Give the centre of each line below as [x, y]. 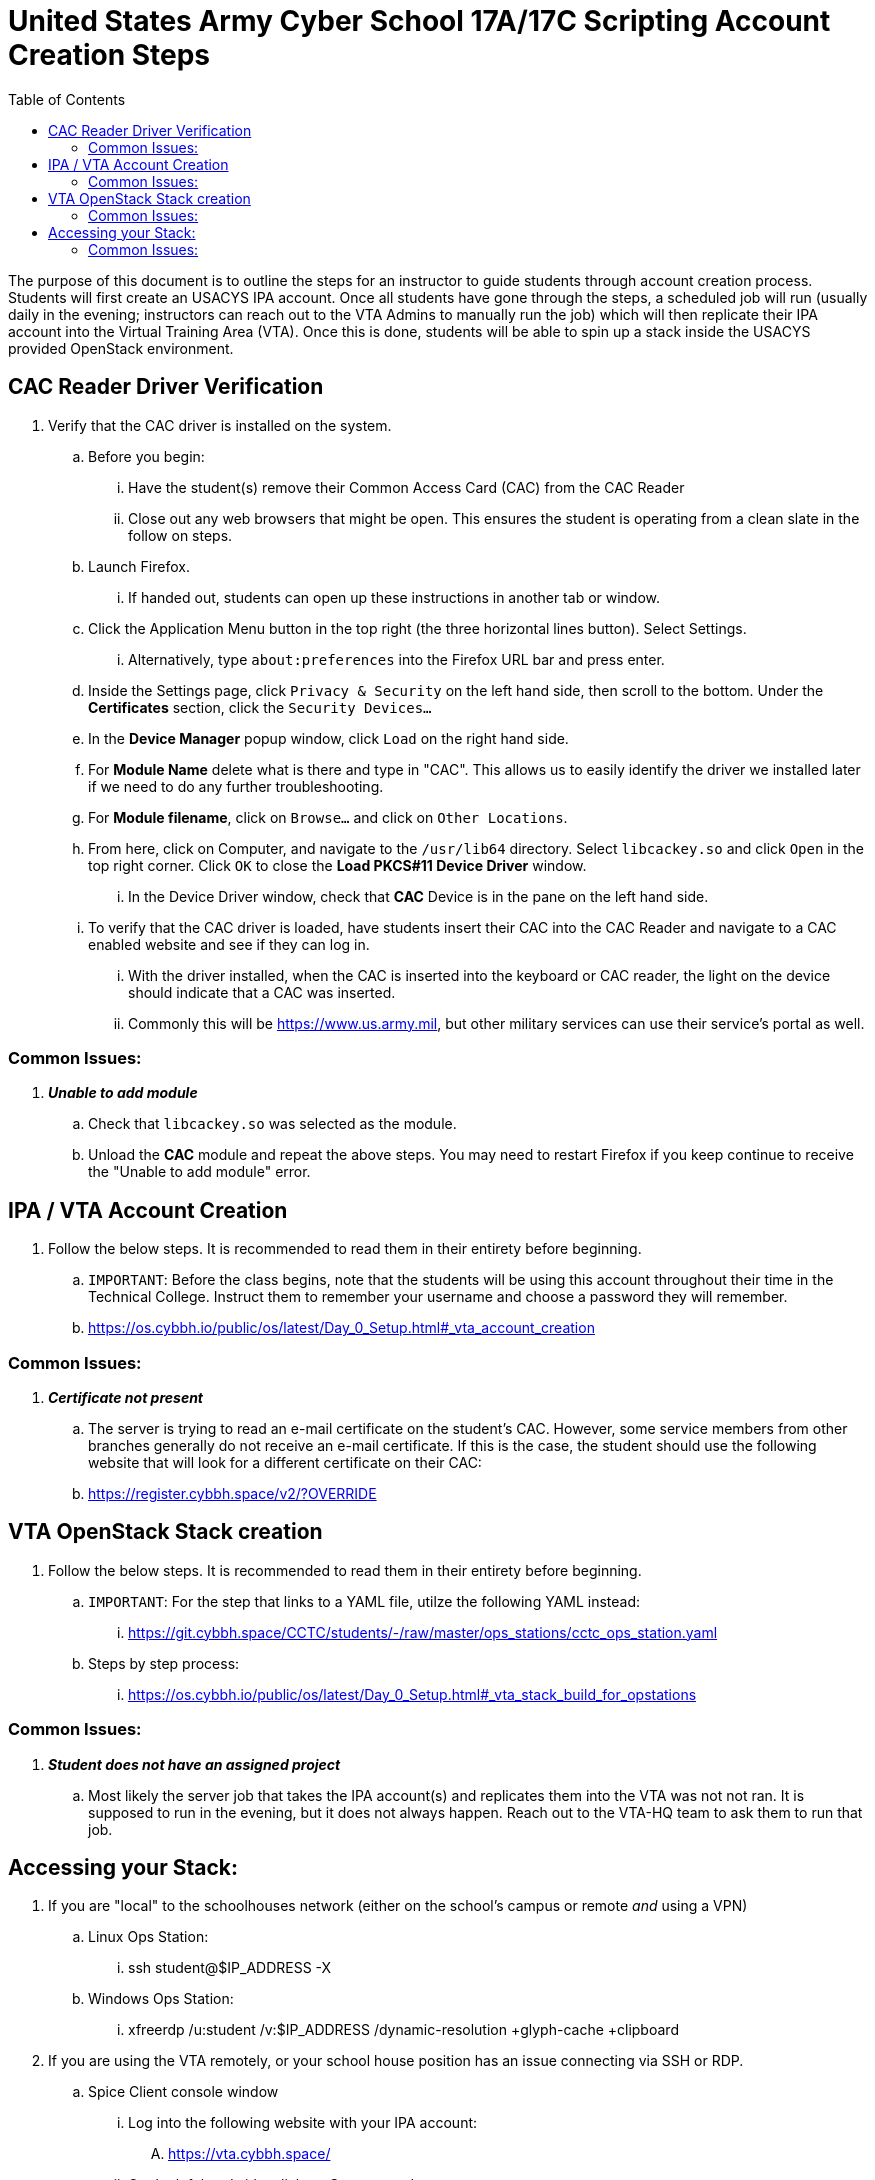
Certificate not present [125, 1397]
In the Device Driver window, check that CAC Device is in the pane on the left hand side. [418, 896]
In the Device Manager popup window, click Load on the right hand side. [328, 738]
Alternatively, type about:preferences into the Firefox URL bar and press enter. [396, 659]
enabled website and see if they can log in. [229, 944]
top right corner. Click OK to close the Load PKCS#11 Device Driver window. [337, 865]
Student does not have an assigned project [194, 1764]
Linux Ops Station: [148, 1937]
